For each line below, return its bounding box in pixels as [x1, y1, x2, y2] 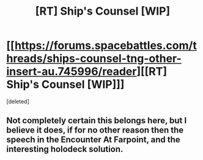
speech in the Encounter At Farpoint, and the [6, 134, 180, 145]
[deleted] [6, 98, 29, 105]
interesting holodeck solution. [6, 144, 124, 155]
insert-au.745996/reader [6, 65, 137, 79]
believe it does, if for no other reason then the [6, 125, 184, 136]
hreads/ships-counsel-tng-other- [6, 52, 182, 65]
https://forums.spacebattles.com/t [14, 38, 197, 53]
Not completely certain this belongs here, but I [6, 115, 187, 126]
